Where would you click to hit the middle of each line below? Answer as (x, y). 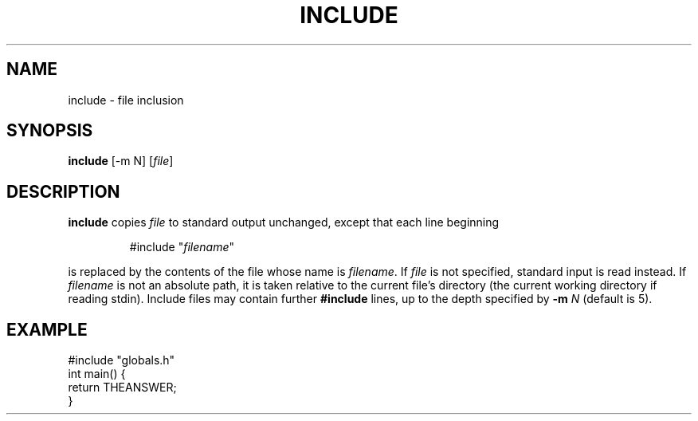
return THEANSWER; (122, 388)
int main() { (97, 374)
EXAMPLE (47, 329)
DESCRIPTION (63, 191)
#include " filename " (182, 247)
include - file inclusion (126, 100)
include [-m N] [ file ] (121, 161)
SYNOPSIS (50, 131)
